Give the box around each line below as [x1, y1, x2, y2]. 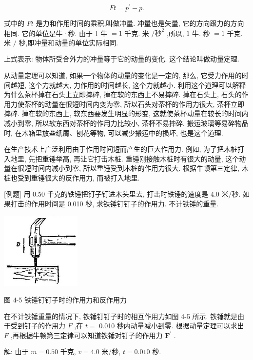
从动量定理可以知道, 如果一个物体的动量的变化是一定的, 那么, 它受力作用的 [4, 70, 242, 80]
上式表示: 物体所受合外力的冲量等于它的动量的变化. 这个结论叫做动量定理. [4, 54, 239, 64]
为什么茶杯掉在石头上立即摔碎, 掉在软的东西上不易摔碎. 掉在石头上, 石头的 [4, 89, 242, 100]
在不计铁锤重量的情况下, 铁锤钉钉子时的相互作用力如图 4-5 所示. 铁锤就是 [4, 311, 238, 321]
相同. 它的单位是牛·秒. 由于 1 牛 [4, 28, 108, 38]
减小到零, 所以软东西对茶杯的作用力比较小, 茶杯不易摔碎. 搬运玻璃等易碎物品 [4, 118, 249, 128]
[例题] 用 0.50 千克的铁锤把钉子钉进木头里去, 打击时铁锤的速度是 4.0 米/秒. [4, 189, 241, 199]
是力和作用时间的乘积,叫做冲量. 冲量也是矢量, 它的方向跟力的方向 [36, 18, 244, 28]
